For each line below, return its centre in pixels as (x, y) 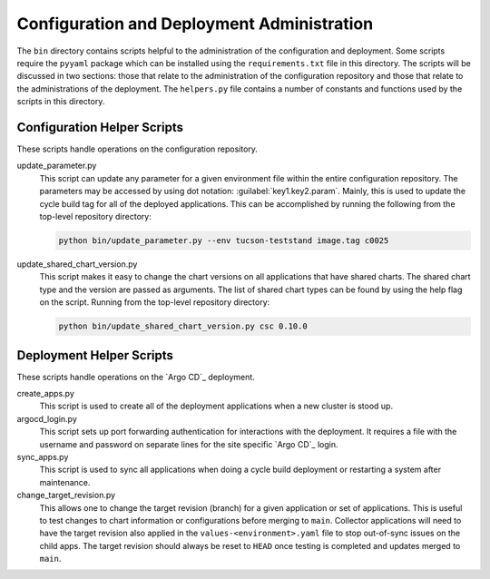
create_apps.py (45, 393)
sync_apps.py (43, 456)
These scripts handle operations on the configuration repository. (137, 149)
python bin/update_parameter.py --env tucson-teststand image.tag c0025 (224, 240)
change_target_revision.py (66, 496)
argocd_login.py (47, 418)
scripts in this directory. (61, 102)
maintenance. (65, 482)
